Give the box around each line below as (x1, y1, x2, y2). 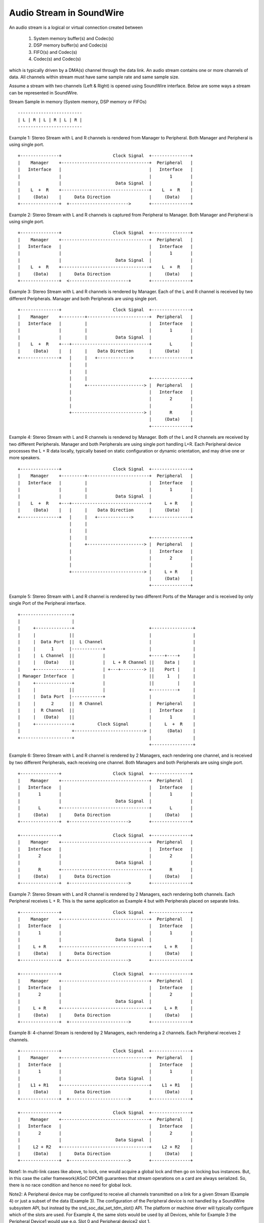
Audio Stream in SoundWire (9, 7, 124, 18)
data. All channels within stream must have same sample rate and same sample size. (9, 74, 179, 80)
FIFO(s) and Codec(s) (33, 49, 78, 55)
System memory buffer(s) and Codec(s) (33, 35, 114, 41)
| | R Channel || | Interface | (18, 707, 196, 713)
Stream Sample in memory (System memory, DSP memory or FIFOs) (9, 99, 147, 105)
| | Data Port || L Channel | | (18, 639, 196, 645)
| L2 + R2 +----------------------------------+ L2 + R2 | (18, 1144, 193, 1150)
